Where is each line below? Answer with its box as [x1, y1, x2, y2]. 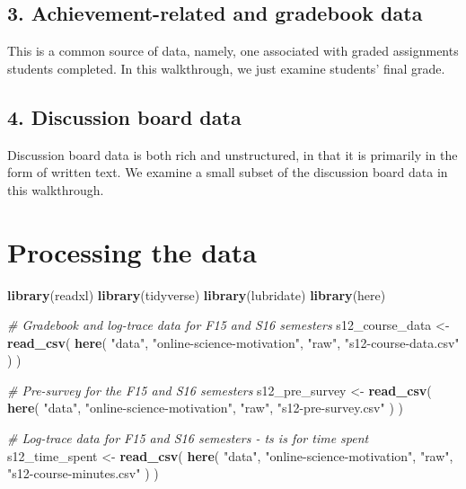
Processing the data [7, 233, 258, 270]
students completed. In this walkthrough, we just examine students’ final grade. [7, 58, 445, 77]
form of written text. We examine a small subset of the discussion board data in [7, 163, 448, 182]
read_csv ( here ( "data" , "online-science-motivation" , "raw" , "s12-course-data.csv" [7, 333, 460, 351]
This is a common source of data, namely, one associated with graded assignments [7, 41, 459, 60]
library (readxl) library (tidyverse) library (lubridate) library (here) [7, 285, 386, 304]
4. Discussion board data [7, 102, 242, 130]
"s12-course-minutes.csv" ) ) [7, 464, 159, 483]
